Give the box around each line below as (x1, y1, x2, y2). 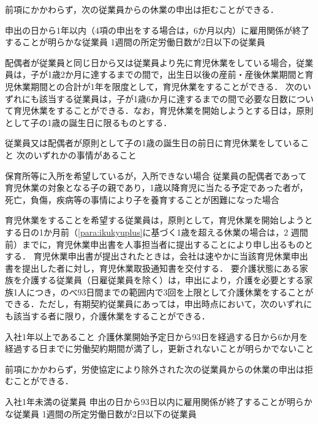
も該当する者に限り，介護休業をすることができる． (5, 310, 210, 322)
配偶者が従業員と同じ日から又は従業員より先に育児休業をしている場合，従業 (5, 56, 314, 69)
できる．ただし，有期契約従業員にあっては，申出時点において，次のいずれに (5, 297, 312, 310)
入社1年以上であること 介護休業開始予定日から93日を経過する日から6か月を (5, 330, 308, 343)
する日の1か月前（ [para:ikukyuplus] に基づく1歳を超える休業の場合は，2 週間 (5, 225, 308, 238)
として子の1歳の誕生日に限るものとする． (5, 116, 172, 128)
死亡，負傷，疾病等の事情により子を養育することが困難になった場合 (5, 193, 279, 206)
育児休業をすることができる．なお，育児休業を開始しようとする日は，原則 (13, 104, 314, 117)
